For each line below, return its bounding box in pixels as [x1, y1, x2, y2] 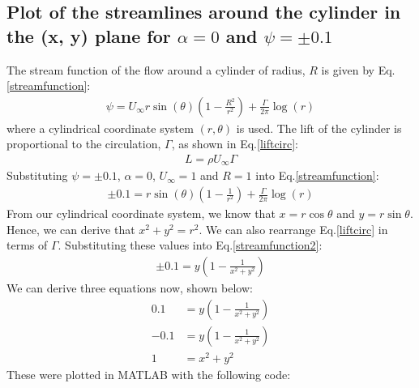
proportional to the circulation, [6, 135, 161, 152]
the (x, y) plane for [6, 23, 171, 48]
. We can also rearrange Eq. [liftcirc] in [199, 220, 388, 237]
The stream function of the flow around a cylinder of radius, [6, 61, 306, 78]
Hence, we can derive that [6, 220, 135, 237]
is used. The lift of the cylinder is [236, 119, 402, 136]
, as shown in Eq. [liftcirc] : [171, 135, 299, 152]
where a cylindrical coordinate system [6, 119, 194, 136]
